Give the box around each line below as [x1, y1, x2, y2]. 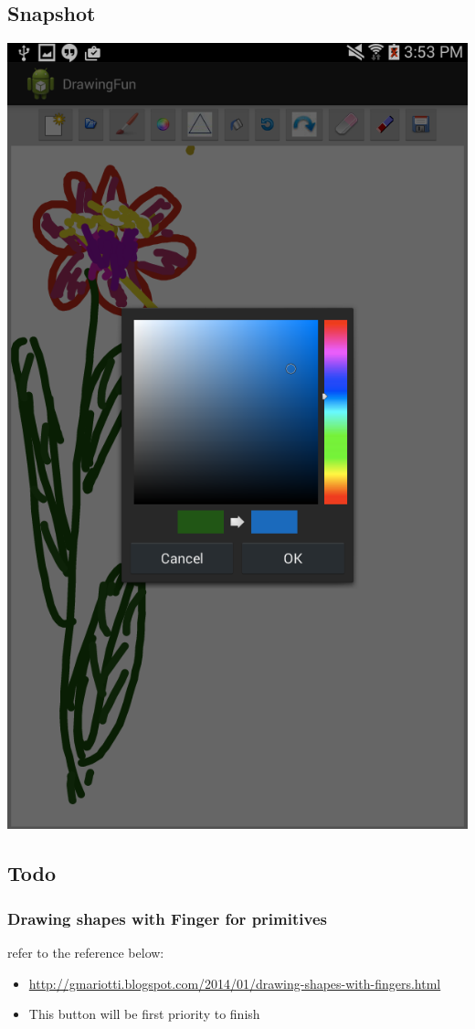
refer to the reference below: [7, 942, 164, 961]
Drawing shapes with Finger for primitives [7, 907, 327, 929]
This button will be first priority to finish [28, 1004, 260, 1024]
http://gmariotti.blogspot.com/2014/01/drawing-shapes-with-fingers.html [28, 973, 441, 992]
